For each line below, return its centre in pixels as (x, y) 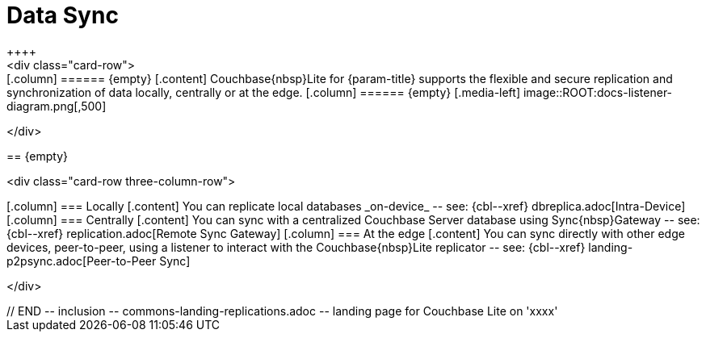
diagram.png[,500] (57, 106)
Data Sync (63, 15)
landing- (611, 247)
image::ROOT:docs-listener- (598, 92)
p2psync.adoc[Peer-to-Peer (82, 261)
